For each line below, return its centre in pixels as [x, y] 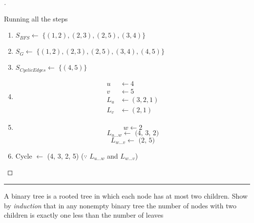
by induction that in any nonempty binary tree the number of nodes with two [120, 205]
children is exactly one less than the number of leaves [84, 215]
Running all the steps [36, 18]
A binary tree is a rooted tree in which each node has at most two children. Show [126, 195]
